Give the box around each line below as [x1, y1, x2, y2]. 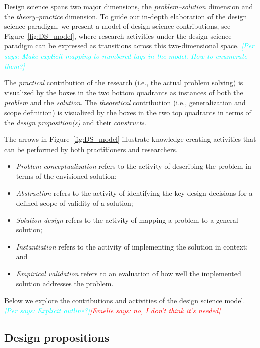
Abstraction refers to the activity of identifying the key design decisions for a [16, 187, 253, 198]
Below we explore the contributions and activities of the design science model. [4, 295, 245, 306]
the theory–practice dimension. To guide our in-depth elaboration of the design [4, 11, 247, 21]
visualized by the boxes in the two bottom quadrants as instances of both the [4, 87, 243, 97]
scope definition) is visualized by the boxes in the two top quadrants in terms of [4, 107, 251, 117]
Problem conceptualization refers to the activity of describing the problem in [16, 161, 251, 171]
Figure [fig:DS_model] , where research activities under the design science [4, 30, 232, 41]
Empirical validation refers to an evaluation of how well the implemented [16, 268, 241, 279]
